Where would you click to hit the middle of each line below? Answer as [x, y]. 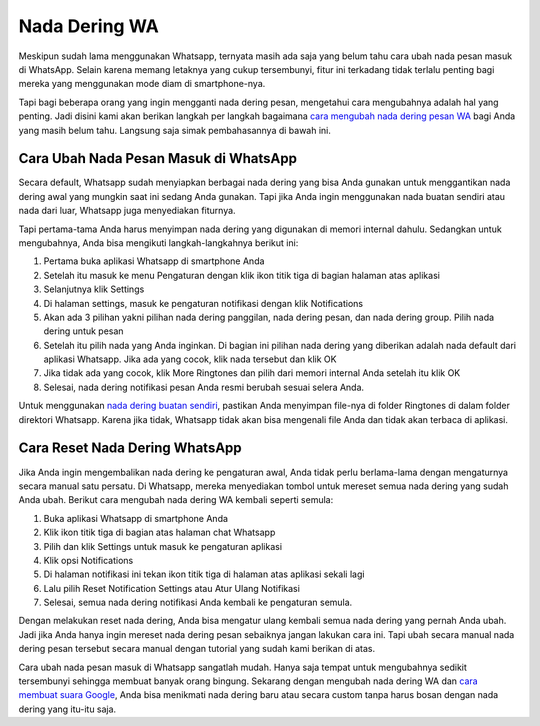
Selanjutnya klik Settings [94, 289]
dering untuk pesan [83, 331]
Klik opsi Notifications [88, 560]
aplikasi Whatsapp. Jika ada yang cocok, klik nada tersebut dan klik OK [190, 359]
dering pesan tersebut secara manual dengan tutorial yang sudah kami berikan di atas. [197, 649]
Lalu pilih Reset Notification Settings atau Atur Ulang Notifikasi [171, 588]
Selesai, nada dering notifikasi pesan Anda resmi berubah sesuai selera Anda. [204, 387]
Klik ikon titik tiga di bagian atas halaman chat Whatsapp [159, 532]
